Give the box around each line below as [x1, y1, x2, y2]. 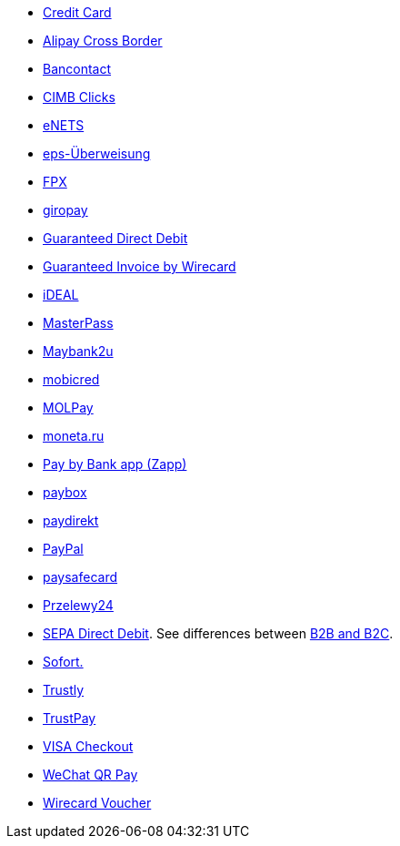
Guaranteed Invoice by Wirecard [43, 259, 236, 274]
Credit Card [43, 5, 112, 20]
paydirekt [43, 513, 99, 528]
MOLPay [43, 400, 94, 415]
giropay [43, 202, 88, 218]
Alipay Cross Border [43, 33, 163, 48]
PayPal [43, 541, 84, 556]
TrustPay [43, 710, 96, 726]
